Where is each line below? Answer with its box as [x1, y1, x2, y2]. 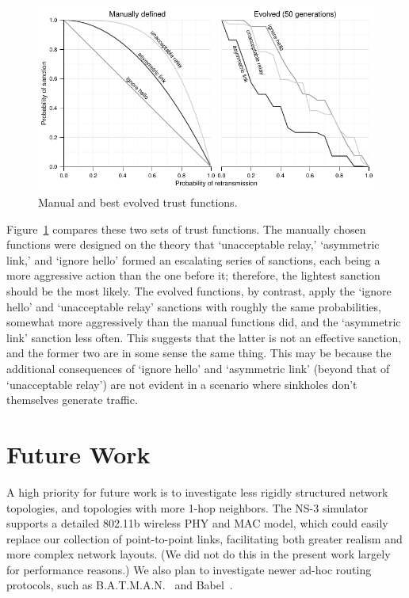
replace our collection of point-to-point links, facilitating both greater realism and [6, 530, 403, 547]
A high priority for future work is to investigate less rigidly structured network [6, 483, 388, 500]
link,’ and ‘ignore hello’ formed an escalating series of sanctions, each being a [6, 251, 380, 268]
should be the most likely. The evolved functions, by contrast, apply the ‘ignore [6, 283, 392, 299]
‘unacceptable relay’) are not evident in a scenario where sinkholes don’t [6, 375, 357, 392]
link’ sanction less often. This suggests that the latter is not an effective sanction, [6, 329, 402, 345]
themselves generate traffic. [6, 391, 138, 408]
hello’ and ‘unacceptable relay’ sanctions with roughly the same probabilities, [6, 298, 381, 314]
